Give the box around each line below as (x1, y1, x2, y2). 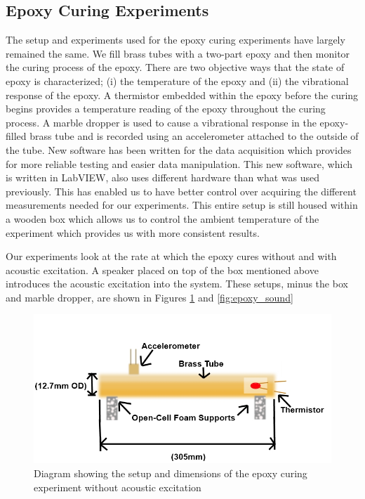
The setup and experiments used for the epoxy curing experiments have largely (6, 32, 345, 47)
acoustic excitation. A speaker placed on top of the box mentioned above (6, 262, 319, 277)
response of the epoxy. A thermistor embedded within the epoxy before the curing (6, 87, 359, 102)
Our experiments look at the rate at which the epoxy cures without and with (6, 249, 337, 264)
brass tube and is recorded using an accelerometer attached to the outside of (29, 129, 359, 143)
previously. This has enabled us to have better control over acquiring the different (6, 183, 357, 198)
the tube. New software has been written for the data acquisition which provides (6, 142, 352, 157)
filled (6, 129, 27, 143)
